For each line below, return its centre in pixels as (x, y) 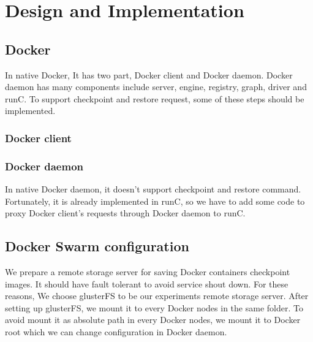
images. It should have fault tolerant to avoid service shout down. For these (147, 283)
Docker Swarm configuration (97, 246)
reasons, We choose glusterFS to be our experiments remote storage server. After (157, 296)
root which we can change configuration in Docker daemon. (116, 331)
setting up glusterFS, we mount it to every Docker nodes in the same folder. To (154, 307)
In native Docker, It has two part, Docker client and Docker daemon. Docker (149, 74)
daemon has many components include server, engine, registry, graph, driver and (156, 87)
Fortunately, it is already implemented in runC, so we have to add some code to (155, 201)
